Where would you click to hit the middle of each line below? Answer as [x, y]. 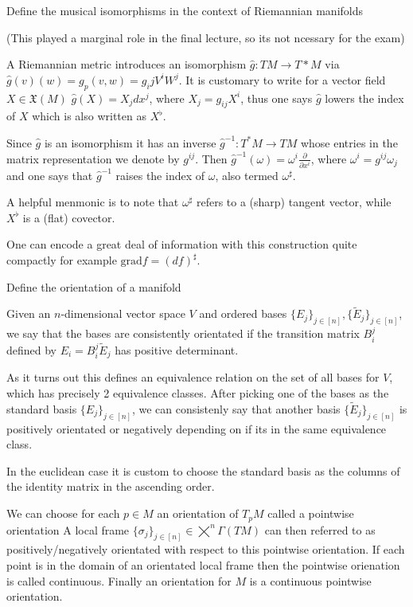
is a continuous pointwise [310, 580]
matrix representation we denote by [93, 158]
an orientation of [198, 513]
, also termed [247, 175]
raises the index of [160, 175]
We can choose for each [63, 513]
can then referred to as [320, 529]
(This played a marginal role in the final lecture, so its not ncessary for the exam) [206, 37]
